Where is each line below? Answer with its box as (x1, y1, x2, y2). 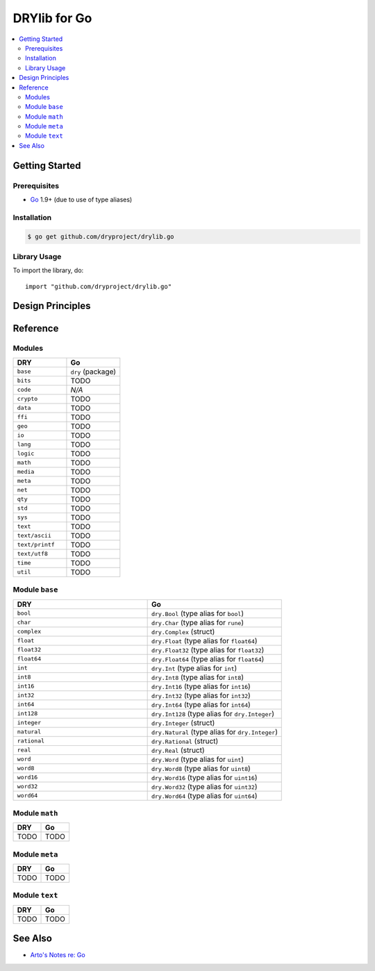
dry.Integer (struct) (151, 717, 215, 727)
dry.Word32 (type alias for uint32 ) (151, 781, 258, 791)
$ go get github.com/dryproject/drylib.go (27, 233, 174, 240)
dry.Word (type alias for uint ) (151, 754, 244, 764)
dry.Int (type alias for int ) (151, 663, 237, 673)
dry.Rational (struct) (151, 736, 219, 746)
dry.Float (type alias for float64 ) (151, 636, 258, 645)
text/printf (17, 541, 55, 549)
